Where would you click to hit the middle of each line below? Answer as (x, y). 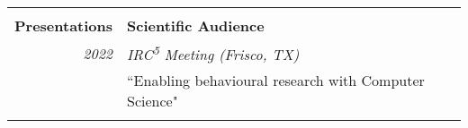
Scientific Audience (196, 26)
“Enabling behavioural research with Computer (276, 81)
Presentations (64, 26)
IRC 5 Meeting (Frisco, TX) (213, 53)
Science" (153, 101)
